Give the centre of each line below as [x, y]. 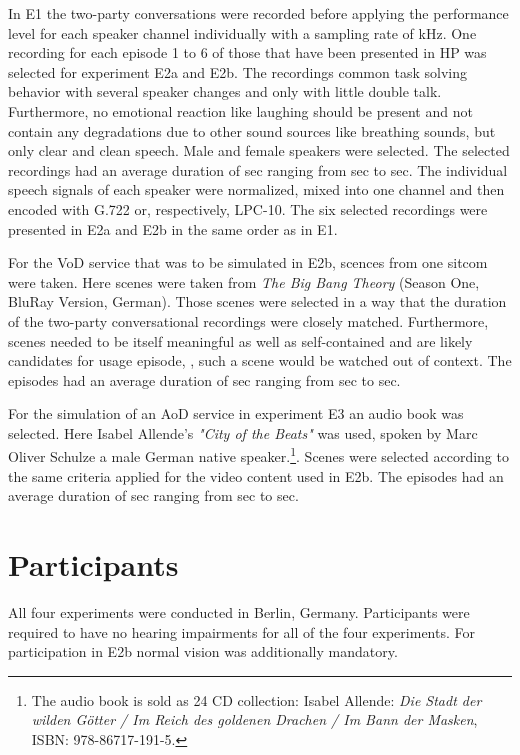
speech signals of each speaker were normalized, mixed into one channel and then [256, 189]
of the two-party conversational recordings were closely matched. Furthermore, [248, 320]
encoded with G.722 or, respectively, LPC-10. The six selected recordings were [248, 208]
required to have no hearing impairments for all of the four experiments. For [241, 631]
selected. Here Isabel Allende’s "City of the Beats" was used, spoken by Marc [243, 432]
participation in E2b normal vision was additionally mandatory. [203, 651]
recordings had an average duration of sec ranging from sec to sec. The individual [258, 169]
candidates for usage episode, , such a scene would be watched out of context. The [260, 360]
